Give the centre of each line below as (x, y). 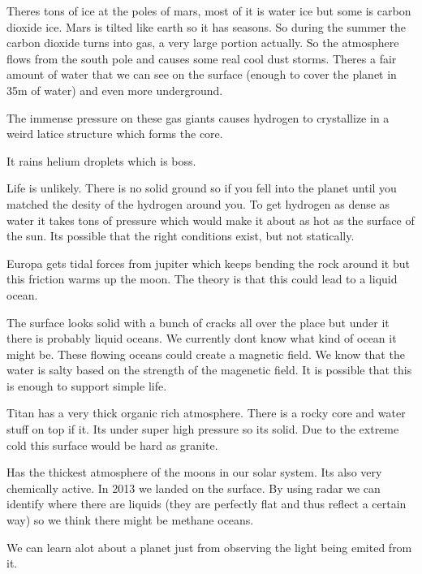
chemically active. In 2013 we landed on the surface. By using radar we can (194, 488)
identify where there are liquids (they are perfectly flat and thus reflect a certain (207, 504)
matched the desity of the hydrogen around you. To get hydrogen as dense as (198, 203)
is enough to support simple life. (87, 385)
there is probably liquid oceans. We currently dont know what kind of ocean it (202, 338)
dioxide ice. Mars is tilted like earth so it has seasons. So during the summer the (206, 26)
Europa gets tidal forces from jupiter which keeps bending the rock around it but (208, 263)
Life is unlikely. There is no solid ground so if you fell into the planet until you (202, 188)
